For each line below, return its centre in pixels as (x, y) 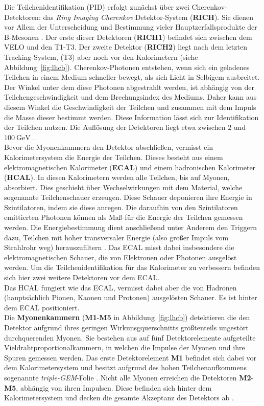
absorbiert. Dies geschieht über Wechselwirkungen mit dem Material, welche (123, 187)
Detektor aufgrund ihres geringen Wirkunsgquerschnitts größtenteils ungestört (126, 327)
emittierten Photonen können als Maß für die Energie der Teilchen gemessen (124, 217)
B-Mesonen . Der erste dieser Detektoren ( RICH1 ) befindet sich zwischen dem (128, 37)
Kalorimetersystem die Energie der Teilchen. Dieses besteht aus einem (114, 157)
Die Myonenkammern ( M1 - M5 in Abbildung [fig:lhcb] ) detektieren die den (127, 317)
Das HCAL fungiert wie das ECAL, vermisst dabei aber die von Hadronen (121, 287)
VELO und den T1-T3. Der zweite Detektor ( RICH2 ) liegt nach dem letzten (126, 47)
